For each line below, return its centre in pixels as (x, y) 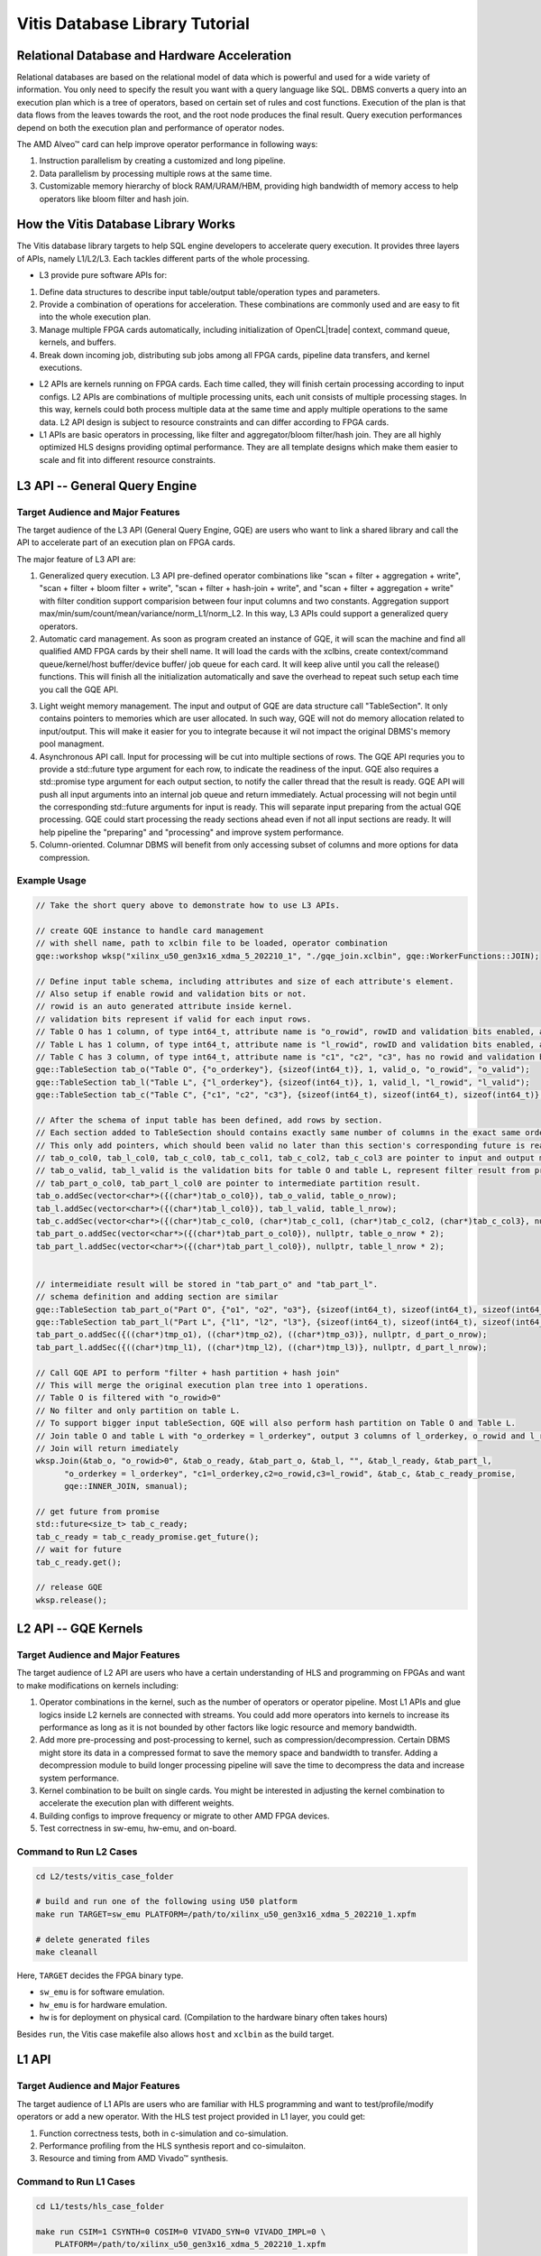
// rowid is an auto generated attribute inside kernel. (164, 1007)
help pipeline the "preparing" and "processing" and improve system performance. (192, 832)
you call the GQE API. (79, 689)
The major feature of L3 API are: (76, 559)
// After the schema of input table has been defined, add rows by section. (209, 1120)
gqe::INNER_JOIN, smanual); (126, 1486)
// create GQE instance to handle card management (150, 930)
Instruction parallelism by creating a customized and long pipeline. (162, 161)
